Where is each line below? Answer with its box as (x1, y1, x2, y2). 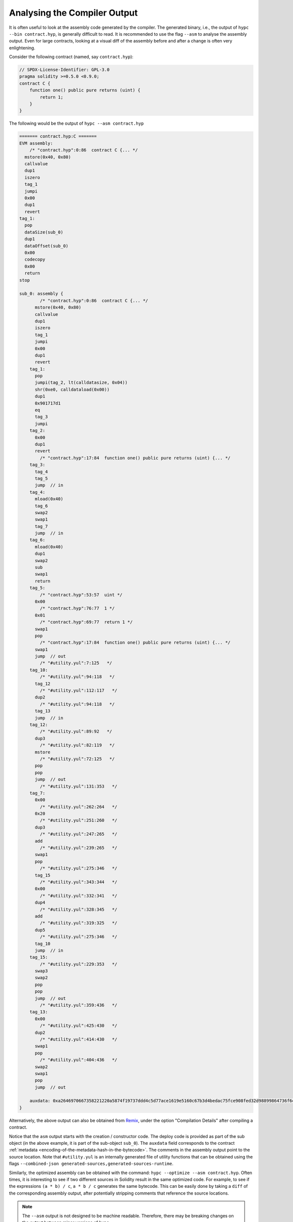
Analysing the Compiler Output (9, 7, 138, 18)
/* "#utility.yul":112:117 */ (40, 688, 117, 694)
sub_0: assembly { (19, 291, 63, 297)
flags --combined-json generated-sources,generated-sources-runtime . (9, 1161, 173, 1167)
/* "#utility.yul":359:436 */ (40, 1003, 117, 1008)
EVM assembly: (19, 140, 53, 146)
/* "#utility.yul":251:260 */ (40, 818, 117, 823)
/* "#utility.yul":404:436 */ (40, 1057, 117, 1063)
